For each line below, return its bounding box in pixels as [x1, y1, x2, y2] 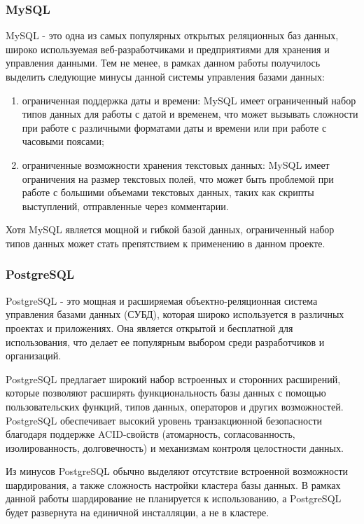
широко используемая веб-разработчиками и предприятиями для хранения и [6, 41, 330, 56]
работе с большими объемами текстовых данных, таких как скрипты [22, 185, 314, 200]
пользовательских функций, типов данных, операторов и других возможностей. [6, 399, 344, 413]
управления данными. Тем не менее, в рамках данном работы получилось [6, 55, 321, 70]
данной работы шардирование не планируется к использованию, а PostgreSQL [6, 491, 342, 506]
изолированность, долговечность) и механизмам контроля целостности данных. [6, 440, 344, 455]
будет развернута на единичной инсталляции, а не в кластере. [6, 505, 269, 520]
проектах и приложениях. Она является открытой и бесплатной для [6, 320, 293, 335]
